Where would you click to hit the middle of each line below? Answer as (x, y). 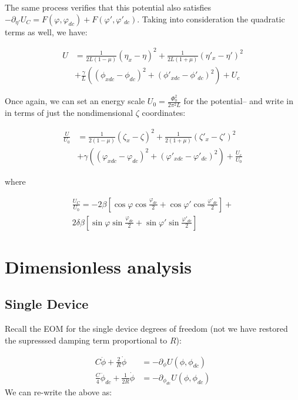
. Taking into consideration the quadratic (211, 19)
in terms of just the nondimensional (69, 113)
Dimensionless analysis (98, 266)
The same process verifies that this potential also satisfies (108, 7)
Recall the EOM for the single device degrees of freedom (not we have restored (146, 329)
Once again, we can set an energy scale (75, 101)
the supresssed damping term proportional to (86, 340)
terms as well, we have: (46, 31)
